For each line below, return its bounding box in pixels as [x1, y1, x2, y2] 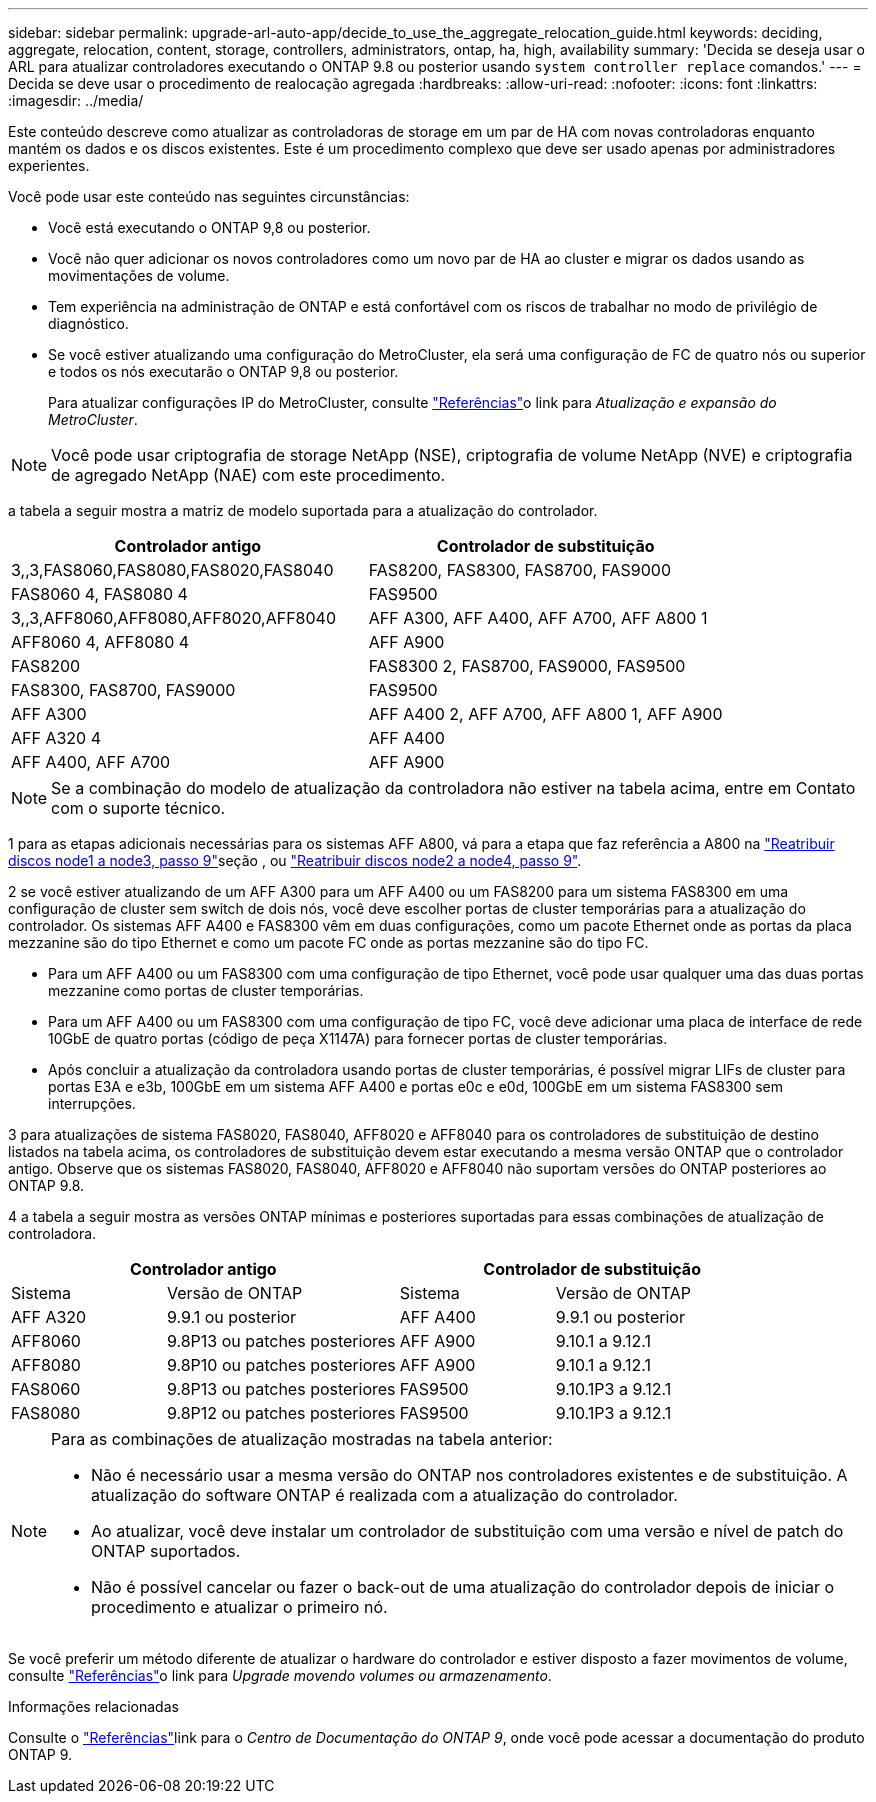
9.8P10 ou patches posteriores [166, 1355, 396, 1375]
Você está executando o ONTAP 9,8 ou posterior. [48, 219, 371, 236]
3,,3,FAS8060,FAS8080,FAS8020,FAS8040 [11, 560, 334, 580]
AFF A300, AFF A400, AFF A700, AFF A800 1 [368, 608, 708, 628]
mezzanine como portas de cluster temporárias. [48, 982, 364, 999]
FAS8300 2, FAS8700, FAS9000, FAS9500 [368, 656, 686, 676]
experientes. [8, 157, 90, 174]
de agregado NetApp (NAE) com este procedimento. [51, 465, 446, 485]
